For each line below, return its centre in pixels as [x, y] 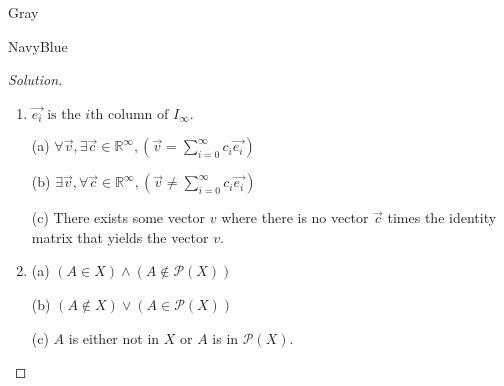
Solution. [35, 79]
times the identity [442, 217]
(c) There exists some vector [118, 217]
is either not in [114, 337]
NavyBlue [38, 45]
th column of [129, 114]
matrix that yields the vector [120, 236]
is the [64, 114]
